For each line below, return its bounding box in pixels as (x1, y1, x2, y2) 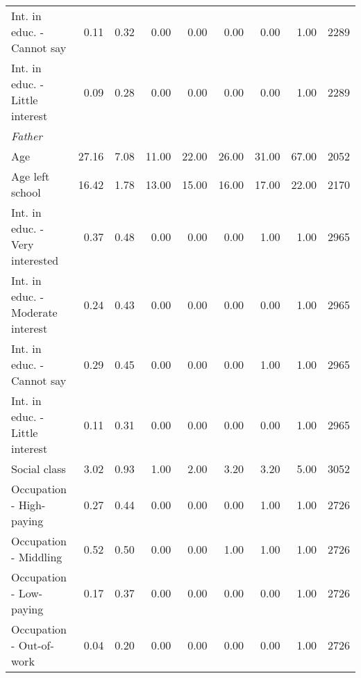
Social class (11, 461, 66, 477)
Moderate (11, 304, 58, 320)
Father (11, 128, 42, 144)
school (11, 184, 41, 200)
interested (11, 252, 59, 268)
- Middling (11, 549, 62, 565)
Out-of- (18, 637, 54, 653)
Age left (11, 168, 50, 184)
